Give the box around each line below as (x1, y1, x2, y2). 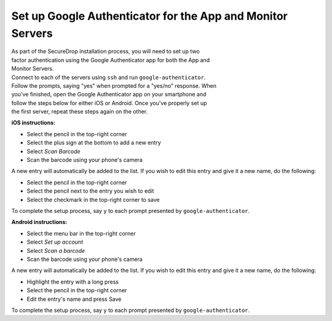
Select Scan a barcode (26, 247, 85, 254)
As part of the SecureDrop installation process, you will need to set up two (11, 48, 200, 55)
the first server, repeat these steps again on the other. (11, 108, 148, 115)
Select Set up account (26, 238, 83, 246)
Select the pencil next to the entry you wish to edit (26, 187, 154, 195)
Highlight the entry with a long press (26, 278, 119, 285)
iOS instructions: (11, 119, 55, 126)
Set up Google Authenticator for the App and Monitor (11, 9, 288, 23)
